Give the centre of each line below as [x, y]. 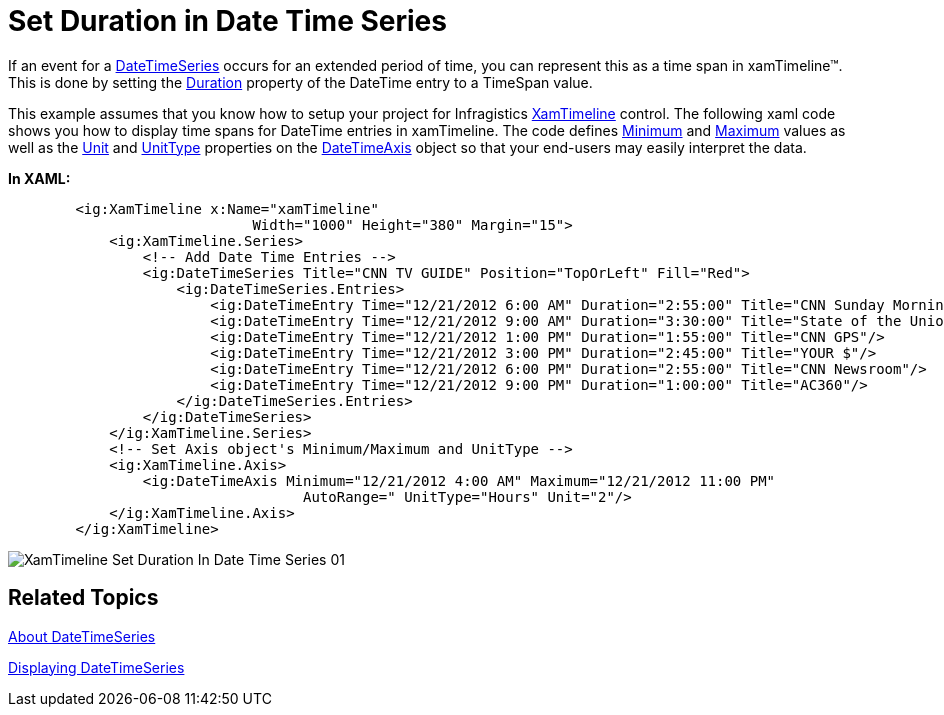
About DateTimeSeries [82, 636]
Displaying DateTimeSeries [96, 667]
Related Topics [83, 598]
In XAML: [39, 178]
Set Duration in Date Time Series [227, 21]
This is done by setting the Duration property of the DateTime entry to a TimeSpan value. [300, 82]
